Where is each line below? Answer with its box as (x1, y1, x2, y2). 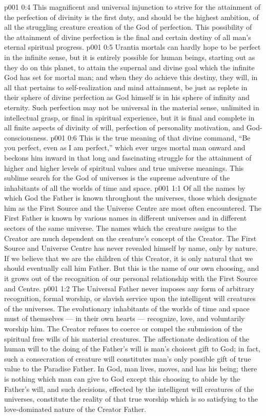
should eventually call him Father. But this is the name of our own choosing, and (4, 263, 259, 273)
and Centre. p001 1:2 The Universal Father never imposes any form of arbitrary (4, 283, 255, 293)
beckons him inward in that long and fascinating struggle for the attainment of (4, 152, 252, 163)
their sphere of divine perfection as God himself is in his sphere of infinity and (4, 92, 250, 103)
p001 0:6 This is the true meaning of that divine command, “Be (50, 132, 251, 143)
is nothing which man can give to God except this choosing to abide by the (4, 373, 240, 384)
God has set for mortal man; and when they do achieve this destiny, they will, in (4, 72, 258, 83)
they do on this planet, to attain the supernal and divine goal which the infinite (4, 62, 255, 72)
